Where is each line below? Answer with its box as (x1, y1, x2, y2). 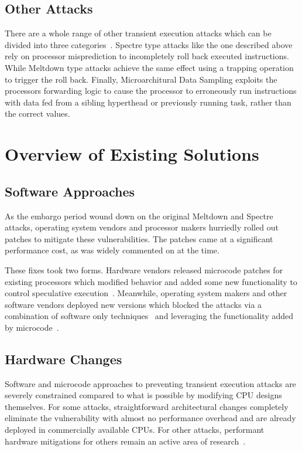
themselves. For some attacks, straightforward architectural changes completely (5, 400, 289, 412)
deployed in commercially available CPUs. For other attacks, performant (5, 423, 265, 436)
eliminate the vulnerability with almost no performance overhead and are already (5, 412, 296, 424)
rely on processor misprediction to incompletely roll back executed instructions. (5, 50, 289, 62)
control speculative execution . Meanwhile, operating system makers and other (5, 287, 287, 299)
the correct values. (5, 107, 70, 120)
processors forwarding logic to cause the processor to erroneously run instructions (5, 84, 297, 97)
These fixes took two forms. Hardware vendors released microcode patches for (5, 263, 283, 276)
